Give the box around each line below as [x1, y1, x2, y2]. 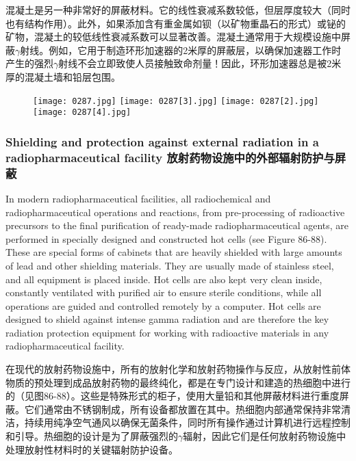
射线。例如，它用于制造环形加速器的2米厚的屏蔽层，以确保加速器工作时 [20, 42, 342, 57]
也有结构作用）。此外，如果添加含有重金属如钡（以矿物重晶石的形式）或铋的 [5, 16, 346, 30]
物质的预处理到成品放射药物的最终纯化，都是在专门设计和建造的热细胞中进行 [5, 375, 351, 389]
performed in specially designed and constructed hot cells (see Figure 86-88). [5, 231, 327, 246]
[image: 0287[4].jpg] [33, 107, 131, 118]
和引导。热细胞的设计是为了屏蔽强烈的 [5, 429, 178, 443]
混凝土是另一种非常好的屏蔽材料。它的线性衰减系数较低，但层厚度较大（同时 [5, 3, 351, 16]
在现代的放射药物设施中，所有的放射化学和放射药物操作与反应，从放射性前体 [5, 362, 351, 376]
